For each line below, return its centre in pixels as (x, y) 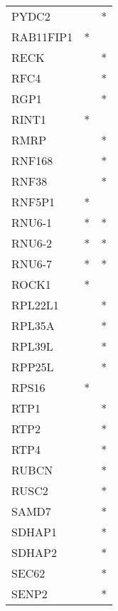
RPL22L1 (35, 305)
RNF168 (32, 160)
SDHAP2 (34, 552)
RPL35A (33, 325)
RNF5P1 (33, 202)
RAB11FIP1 (42, 37)
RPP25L (33, 367)
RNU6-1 (32, 222)
